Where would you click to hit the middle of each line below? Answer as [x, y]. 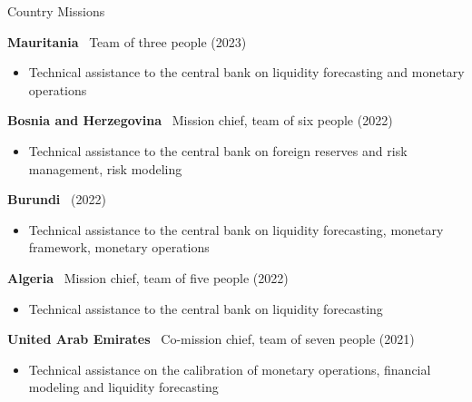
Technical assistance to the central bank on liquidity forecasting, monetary [236, 229]
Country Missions [56, 11]
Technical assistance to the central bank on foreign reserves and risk [218, 150]
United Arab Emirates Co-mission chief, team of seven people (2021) [211, 339]
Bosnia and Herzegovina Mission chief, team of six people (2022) [200, 120]
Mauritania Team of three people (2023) [127, 41]
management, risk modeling [105, 168]
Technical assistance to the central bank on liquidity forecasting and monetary [246, 72]
